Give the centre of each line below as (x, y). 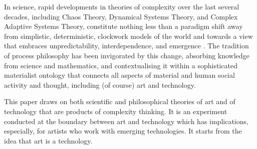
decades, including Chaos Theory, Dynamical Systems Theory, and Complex (121, 16)
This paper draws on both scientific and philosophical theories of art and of (120, 101)
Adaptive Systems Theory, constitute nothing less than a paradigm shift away (123, 26)
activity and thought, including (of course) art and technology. (100, 84)
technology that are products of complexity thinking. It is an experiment (116, 111)
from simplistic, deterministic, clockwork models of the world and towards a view (128, 36)
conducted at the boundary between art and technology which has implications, (126, 121)
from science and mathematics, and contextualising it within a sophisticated (121, 65)
